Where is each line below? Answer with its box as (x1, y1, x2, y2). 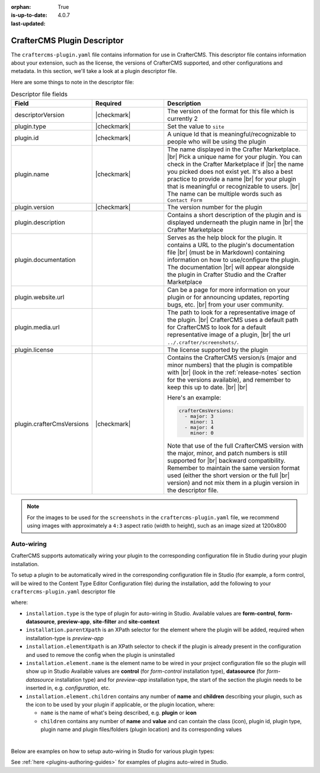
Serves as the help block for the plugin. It (167, 233, 282, 241)
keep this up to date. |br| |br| (167, 383, 248, 391)
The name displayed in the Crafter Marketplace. (167, 145, 300, 154)
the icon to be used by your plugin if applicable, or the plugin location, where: (25, 701, 215, 708)
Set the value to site (167, 122, 225, 130)
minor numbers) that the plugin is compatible (167, 360, 293, 369)
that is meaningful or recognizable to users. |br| (167, 182, 300, 190)
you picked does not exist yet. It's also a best (167, 167, 293, 175)
